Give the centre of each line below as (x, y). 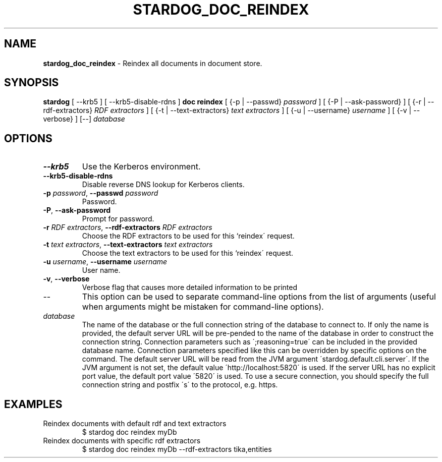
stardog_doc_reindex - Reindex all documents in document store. (153, 63)
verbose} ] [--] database (84, 119)
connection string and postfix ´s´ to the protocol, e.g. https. (180, 385)
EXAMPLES (33, 404)
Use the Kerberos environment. (141, 167)
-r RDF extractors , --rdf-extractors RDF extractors (128, 227)
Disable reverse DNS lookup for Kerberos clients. (163, 185)
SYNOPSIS (32, 83)
